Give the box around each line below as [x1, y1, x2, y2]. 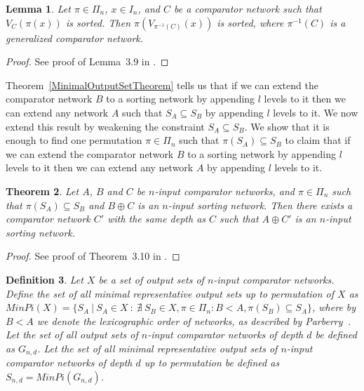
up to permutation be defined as [144, 355, 280, 370]
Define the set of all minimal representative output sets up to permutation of [6, 286, 335, 300]
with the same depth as [107, 211, 206, 226]
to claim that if [285, 133, 351, 147]
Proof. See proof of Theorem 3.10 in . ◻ [6, 248, 180, 263]
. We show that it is [244, 119, 330, 133]
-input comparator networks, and [154, 183, 295, 198]
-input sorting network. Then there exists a [168, 197, 353, 212]
